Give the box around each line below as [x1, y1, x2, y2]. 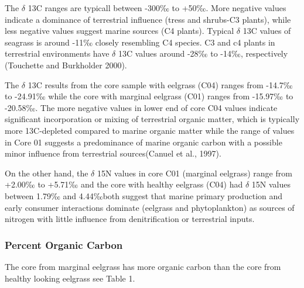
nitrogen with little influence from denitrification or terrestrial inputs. [5, 213, 255, 225]
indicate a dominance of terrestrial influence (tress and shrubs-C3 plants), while [5, 13, 291, 25]
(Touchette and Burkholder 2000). [5, 58, 127, 71]
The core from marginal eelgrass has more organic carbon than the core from [5, 260, 281, 272]
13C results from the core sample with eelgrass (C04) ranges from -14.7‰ [28, 78, 293, 91]
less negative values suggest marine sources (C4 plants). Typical [5, 25, 234, 37]
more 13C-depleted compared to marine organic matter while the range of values [5, 124, 295, 136]
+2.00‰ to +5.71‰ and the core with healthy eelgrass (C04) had [5, 178, 243, 190]
